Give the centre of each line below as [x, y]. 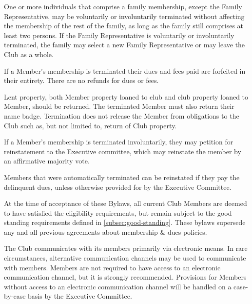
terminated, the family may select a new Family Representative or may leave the [125, 45]
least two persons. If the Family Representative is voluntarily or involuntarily [119, 35]
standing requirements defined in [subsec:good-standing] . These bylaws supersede [125, 222]
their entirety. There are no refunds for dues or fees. [81, 80]
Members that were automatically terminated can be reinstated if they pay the [122, 177]
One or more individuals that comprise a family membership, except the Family [123, 6]
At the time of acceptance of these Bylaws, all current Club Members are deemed [126, 203]
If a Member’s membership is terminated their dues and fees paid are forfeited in [125, 71]
